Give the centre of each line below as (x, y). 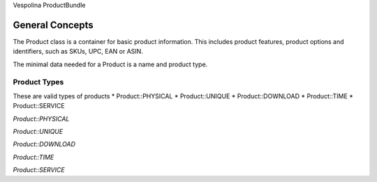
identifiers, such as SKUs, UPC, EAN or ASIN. (78, 52)
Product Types (38, 82)
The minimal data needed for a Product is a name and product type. (110, 64)
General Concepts (53, 25)
